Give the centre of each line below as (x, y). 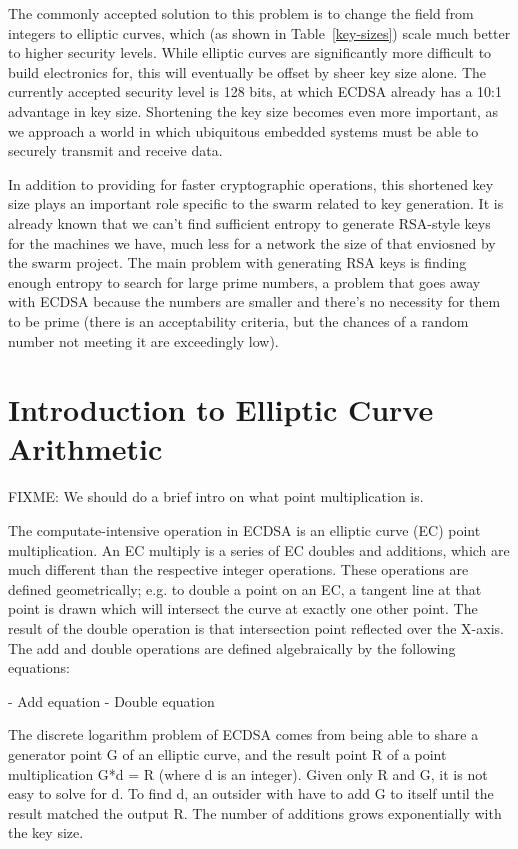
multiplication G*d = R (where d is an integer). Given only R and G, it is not (248, 773)
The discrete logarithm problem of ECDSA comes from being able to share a (243, 734)
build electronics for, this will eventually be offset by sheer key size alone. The (247, 71)
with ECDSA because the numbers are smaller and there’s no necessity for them (254, 301)
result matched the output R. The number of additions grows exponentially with (255, 812)
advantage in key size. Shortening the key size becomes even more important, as (253, 110)
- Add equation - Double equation (111, 700)
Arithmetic (85, 448)
